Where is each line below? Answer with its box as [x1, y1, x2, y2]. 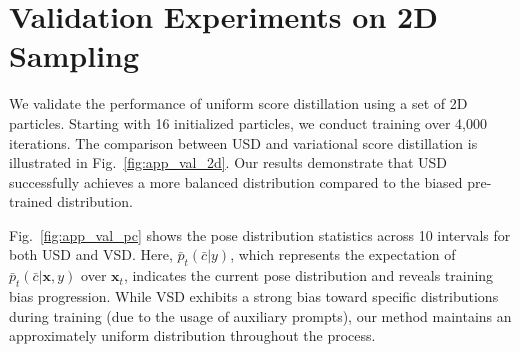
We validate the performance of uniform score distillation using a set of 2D [9, 93, 468, 114]
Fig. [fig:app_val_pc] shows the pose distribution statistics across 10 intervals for [9, 224, 511, 245]
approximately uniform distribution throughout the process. [9, 325, 376, 346]
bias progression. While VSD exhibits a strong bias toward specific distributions [9, 286, 499, 307]
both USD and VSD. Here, [9, 244, 173, 265]
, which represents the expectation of [230, 244, 456, 265]
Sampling [9, 35, 140, 76]
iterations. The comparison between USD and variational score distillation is [9, 132, 478, 153]
